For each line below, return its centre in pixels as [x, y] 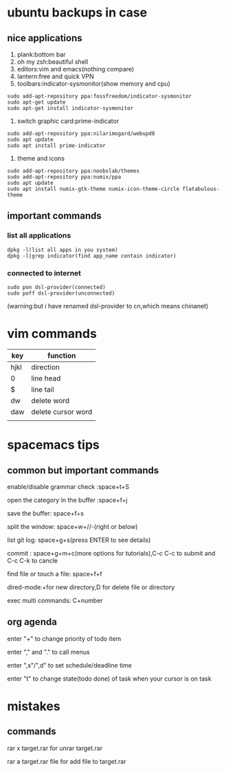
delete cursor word [61, 411]
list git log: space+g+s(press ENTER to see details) [79, 540]
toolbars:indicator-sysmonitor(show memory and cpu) [93, 83]
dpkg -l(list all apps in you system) [63, 250]
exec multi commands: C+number [55, 600]
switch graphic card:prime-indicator [68, 121]
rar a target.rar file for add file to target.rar [67, 761]
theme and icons [41, 158]
